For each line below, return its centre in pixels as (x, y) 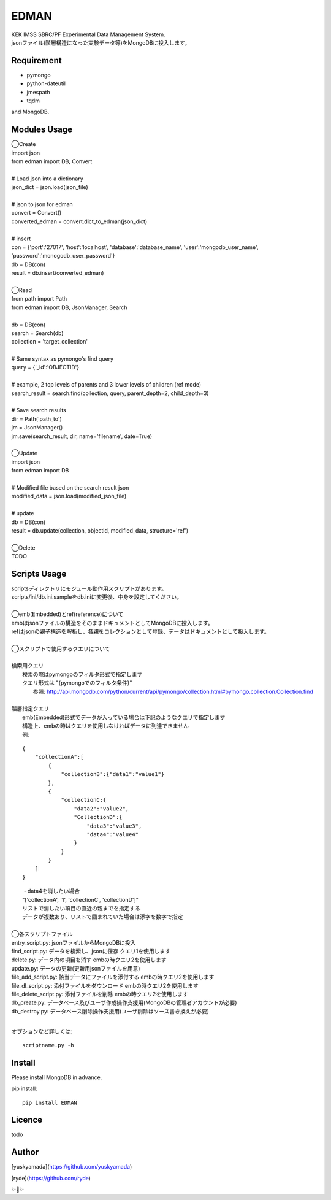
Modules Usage (42, 130)
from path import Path (39, 299)
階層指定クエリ (30, 709)
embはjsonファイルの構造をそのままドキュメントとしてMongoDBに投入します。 (112, 623)
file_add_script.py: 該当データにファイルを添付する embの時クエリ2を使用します (113, 977)
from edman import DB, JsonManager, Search (70, 307)
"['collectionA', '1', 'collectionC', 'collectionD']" (81, 899)
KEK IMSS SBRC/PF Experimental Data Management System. (88, 34)
